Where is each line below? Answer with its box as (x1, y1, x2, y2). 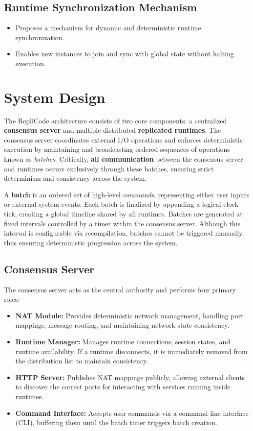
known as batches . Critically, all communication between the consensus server (4, 154, 243, 164)
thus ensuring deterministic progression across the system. (4, 237, 178, 247)
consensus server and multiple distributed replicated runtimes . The (4, 125, 221, 135)
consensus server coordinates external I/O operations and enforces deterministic (4, 134, 243, 144)
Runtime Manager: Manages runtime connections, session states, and (15, 336, 231, 346)
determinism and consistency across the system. (4, 173, 147, 183)
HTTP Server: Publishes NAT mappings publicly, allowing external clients (15, 372, 245, 382)
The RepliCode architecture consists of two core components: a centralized (4, 115, 227, 125)
